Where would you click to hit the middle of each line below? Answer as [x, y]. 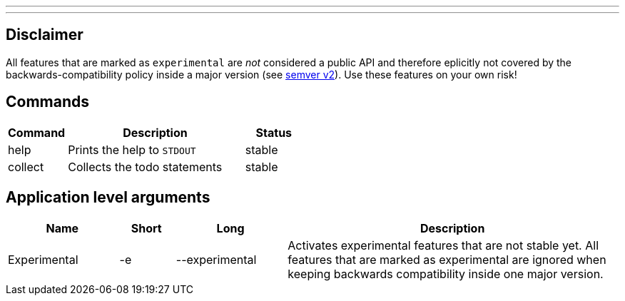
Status [274, 132]
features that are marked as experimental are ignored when [447, 259]
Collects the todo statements [145, 167]
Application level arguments [108, 198]
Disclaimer [45, 35]
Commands [48, 102]
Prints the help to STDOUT [132, 149]
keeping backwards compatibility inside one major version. [446, 274]
